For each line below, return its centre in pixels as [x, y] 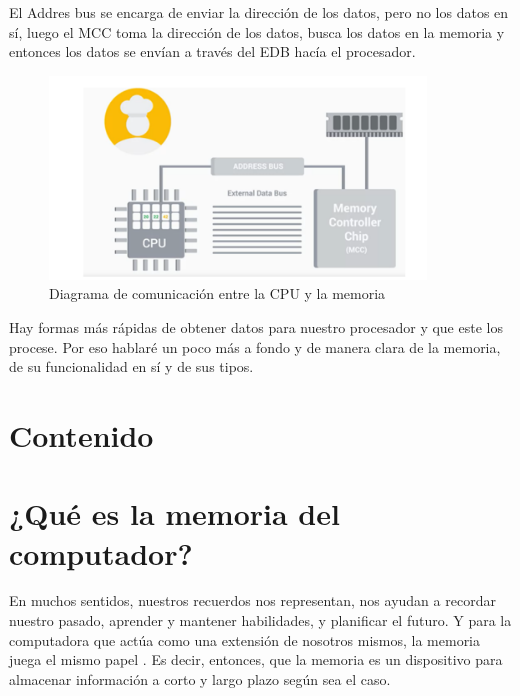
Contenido [81, 434]
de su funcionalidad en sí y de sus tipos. [131, 366]
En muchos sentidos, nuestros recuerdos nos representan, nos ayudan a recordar [252, 600]
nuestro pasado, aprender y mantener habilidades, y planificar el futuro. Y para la [260, 620]
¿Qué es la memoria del [174, 513]
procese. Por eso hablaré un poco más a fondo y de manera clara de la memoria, [255, 346]
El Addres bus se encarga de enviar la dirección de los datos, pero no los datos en [259, 12]
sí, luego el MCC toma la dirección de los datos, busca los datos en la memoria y [257, 31]
